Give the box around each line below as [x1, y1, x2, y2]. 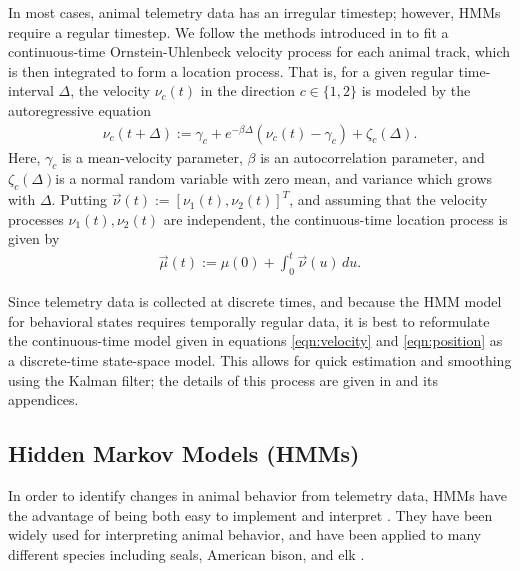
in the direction [200, 80, 295, 101]
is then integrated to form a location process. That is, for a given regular [8, 60, 454, 81]
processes [8, 208, 64, 229]
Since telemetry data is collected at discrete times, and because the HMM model [8, 291, 502, 312]
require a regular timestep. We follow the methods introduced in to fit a [8, 21, 449, 42]
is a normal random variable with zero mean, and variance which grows [55, 168, 493, 189]
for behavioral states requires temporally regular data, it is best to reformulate [8, 310, 490, 331]
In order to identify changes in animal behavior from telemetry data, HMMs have [8, 485, 507, 506]
